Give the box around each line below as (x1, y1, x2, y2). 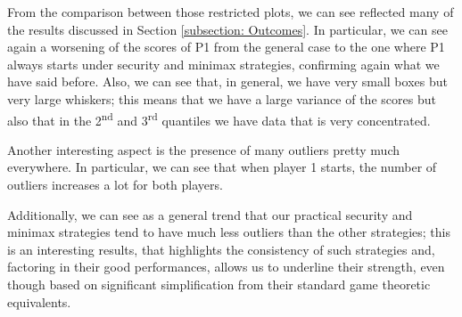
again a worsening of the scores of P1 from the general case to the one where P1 (7, 37, 445, 56)
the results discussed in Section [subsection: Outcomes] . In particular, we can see (7, 20, 448, 38)
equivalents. (7, 292, 71, 311)
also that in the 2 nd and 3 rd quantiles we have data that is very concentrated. (7, 108, 431, 129)
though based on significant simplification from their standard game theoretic (7, 274, 431, 293)
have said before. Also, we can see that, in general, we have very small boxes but (7, 72, 448, 91)
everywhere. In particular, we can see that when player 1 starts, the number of (7, 158, 437, 176)
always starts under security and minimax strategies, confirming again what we (7, 54, 440, 73)
